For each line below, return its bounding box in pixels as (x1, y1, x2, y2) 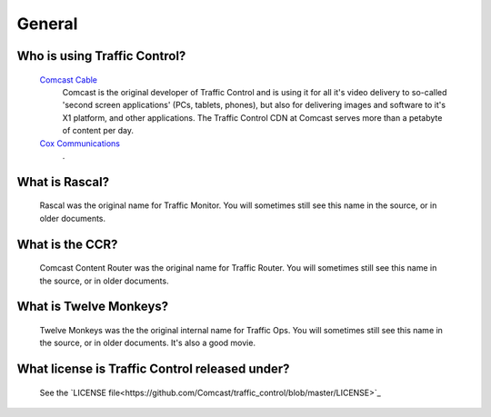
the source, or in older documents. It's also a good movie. (39, 337, 256, 349)
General (16, 14, 78, 34)
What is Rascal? (16, 174, 109, 190)
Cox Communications (39, 137, 120, 149)
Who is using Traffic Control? (16, 48, 186, 64)
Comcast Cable (39, 74, 98, 85)
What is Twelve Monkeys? (16, 299, 169, 314)
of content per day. (62, 125, 135, 136)
